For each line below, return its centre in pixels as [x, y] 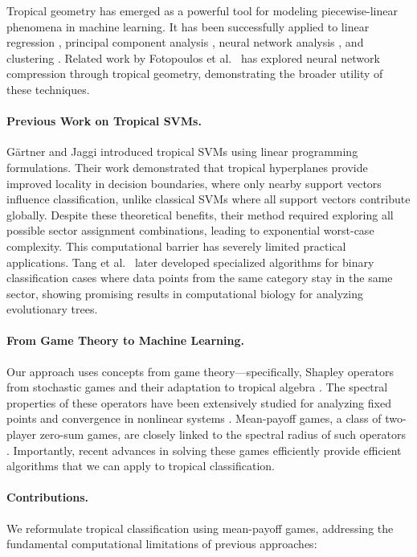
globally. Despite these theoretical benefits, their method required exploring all [200, 214]
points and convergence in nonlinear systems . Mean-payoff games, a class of [194, 418]
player [21, 434]
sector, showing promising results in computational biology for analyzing [185, 293]
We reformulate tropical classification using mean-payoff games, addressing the [200, 528]
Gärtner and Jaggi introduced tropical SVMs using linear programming [182, 152]
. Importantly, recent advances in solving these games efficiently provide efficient [204, 450]
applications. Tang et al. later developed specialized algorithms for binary [190, 262]
